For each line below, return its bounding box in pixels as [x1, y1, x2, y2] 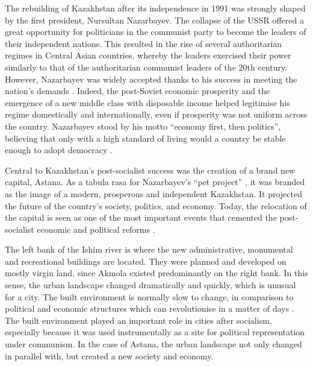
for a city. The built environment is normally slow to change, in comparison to [5, 290, 294, 303]
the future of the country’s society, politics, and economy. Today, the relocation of [5, 199, 307, 212]
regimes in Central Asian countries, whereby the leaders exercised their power [5, 49, 291, 62]
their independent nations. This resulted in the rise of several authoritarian [5, 37, 282, 49]
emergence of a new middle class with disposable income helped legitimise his [5, 96, 290, 109]
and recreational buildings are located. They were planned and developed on [5, 254, 287, 267]
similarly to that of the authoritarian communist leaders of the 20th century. [5, 60, 288, 73]
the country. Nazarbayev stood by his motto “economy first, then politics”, [5, 119, 281, 132]
